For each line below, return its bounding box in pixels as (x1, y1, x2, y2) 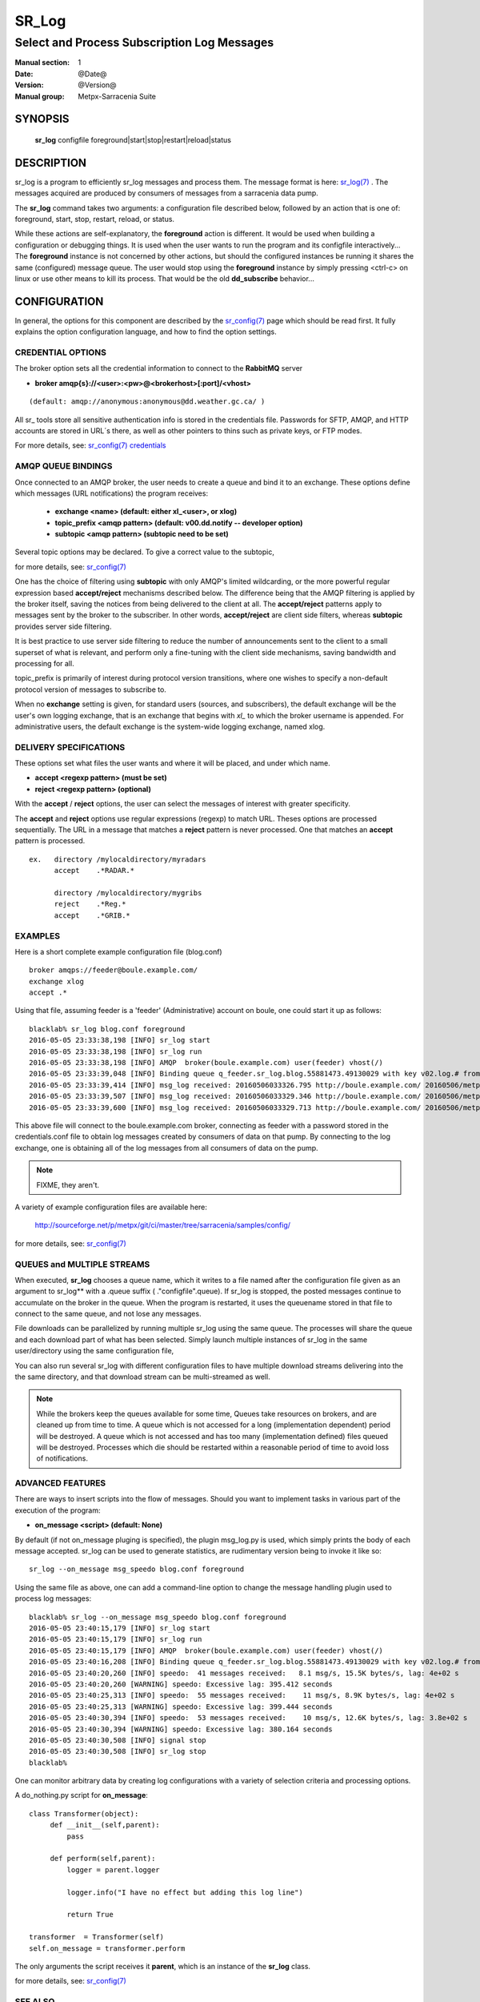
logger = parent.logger (66, 1865, 160, 1874)
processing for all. (14, 659, 75, 668)
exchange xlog (29, 977, 84, 986)
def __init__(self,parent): (50, 1820, 160, 1830)
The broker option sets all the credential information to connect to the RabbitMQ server (14, 364, 303, 373)
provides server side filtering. (14, 621, 112, 631)
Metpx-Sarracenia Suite (78, 91, 156, 101)
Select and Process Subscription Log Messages (14, 35, 274, 50)
